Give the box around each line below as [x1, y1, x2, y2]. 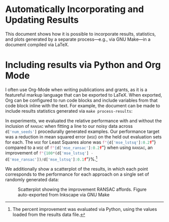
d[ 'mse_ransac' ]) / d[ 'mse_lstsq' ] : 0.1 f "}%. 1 [5, 155, 98, 162]
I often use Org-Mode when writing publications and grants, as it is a [5, 87, 147, 93]
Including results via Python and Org [5, 59, 161, 71]
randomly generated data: [5, 176, 59, 182]
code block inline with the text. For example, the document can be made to [5, 102, 160, 109]
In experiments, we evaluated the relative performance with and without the [5, 117, 162, 124]
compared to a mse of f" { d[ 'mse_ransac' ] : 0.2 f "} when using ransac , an [5, 144, 153, 151]
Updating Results [5, 14, 79, 26]
